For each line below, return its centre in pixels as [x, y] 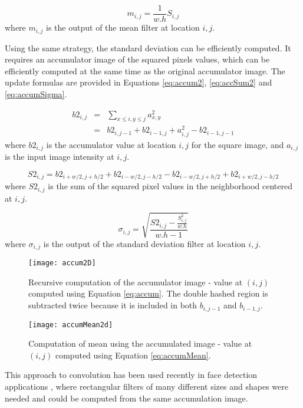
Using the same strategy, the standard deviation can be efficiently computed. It [148, 47]
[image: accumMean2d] [71, 325]
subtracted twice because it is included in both [113, 305]
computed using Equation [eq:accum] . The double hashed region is [148, 293]
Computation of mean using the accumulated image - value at [140, 343]
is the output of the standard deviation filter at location [144, 243]
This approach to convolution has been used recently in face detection [131, 375]
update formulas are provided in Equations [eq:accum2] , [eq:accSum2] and [139, 82]
